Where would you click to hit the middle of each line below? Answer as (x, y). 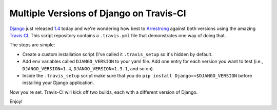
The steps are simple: (32, 45)
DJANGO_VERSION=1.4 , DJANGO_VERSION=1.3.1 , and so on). (88, 68)
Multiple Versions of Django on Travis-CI (98, 13)
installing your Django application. (58, 83)
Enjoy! (16, 101)
